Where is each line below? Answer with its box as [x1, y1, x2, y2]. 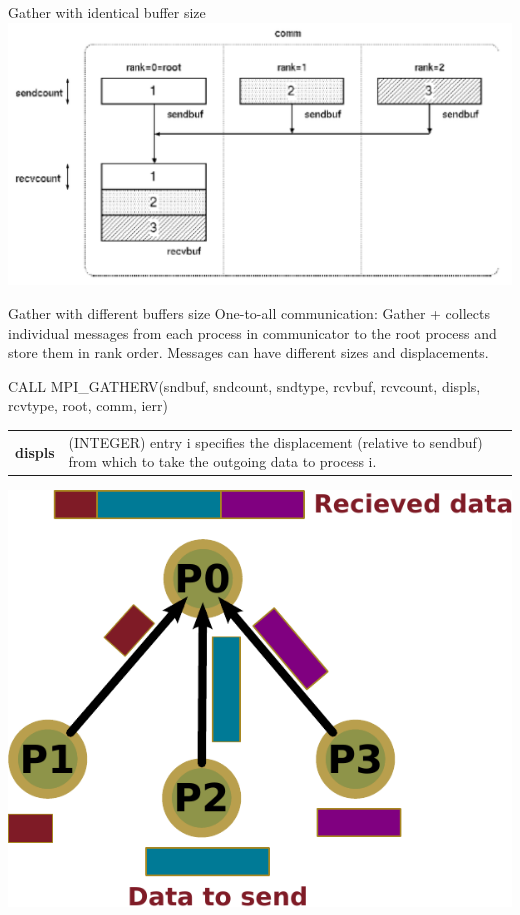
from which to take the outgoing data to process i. [68, 451, 377, 472]
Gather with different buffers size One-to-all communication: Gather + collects [8, 303, 490, 324]
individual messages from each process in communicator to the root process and [8, 322, 497, 343]
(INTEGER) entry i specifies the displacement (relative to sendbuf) [68, 431, 483, 452]
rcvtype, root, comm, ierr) [8, 395, 168, 416]
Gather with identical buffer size [8, 2, 206, 22]
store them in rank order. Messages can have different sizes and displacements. [8, 342, 489, 363]
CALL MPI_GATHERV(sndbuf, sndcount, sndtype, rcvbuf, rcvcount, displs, [8, 375, 481, 396]
